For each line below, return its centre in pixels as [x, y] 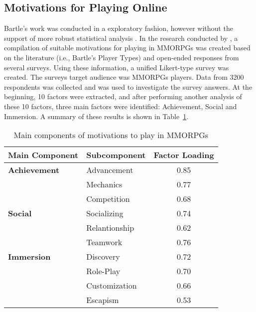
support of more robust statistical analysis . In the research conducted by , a [121, 38]
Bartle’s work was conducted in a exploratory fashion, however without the [119, 28]
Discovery [103, 257]
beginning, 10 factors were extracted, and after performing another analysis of [123, 96]
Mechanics [104, 184]
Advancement [110, 170]
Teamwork [104, 242]
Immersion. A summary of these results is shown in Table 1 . [96, 116]
